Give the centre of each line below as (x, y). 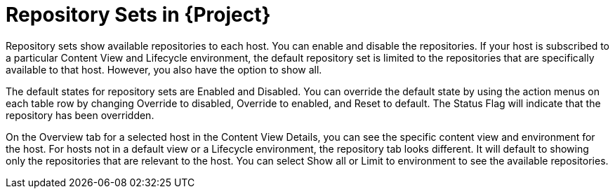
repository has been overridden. (80, 115)
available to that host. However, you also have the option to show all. (164, 69)
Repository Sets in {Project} (138, 15)
